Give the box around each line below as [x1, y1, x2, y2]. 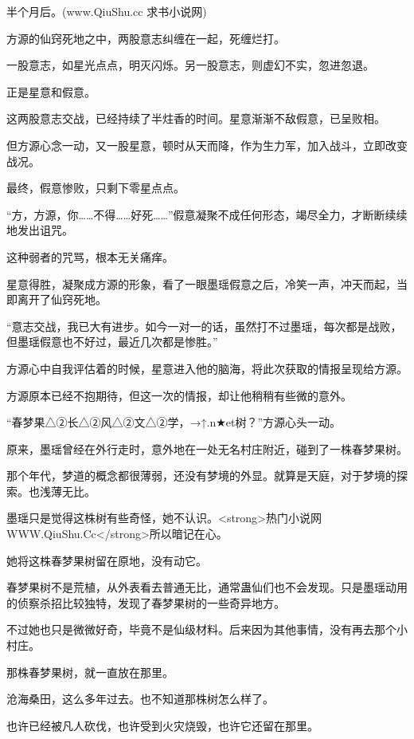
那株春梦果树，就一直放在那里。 [6, 663, 174, 680]
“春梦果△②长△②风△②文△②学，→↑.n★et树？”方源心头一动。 [6, 414, 342, 430]
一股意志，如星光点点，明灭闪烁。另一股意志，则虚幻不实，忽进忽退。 [6, 57, 374, 73]
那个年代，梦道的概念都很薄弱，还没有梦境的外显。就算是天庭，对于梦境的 [6, 467, 396, 484]
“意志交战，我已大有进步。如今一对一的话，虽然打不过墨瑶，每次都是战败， [6, 317, 402, 334]
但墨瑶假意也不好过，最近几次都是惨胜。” [6, 333, 218, 350]
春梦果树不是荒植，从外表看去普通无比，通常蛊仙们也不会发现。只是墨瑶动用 [6, 579, 408, 596]
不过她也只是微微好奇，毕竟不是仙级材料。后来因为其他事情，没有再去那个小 [6, 621, 408, 638]
